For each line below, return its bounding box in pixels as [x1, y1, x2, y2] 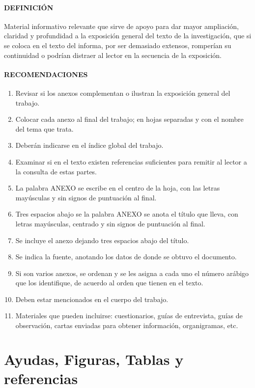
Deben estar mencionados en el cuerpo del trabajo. [15, 294, 169, 304]
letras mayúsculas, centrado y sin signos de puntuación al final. [15, 218, 205, 228]
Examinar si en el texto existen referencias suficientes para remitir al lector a [15, 156, 247, 166]
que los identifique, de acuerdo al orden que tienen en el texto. [15, 277, 203, 288]
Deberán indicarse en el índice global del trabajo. [15, 140, 164, 150]
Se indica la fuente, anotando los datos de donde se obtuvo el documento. [15, 251, 237, 262]
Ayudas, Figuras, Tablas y [4, 349, 184, 369]
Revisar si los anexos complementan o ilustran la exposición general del [15, 87, 230, 98]
